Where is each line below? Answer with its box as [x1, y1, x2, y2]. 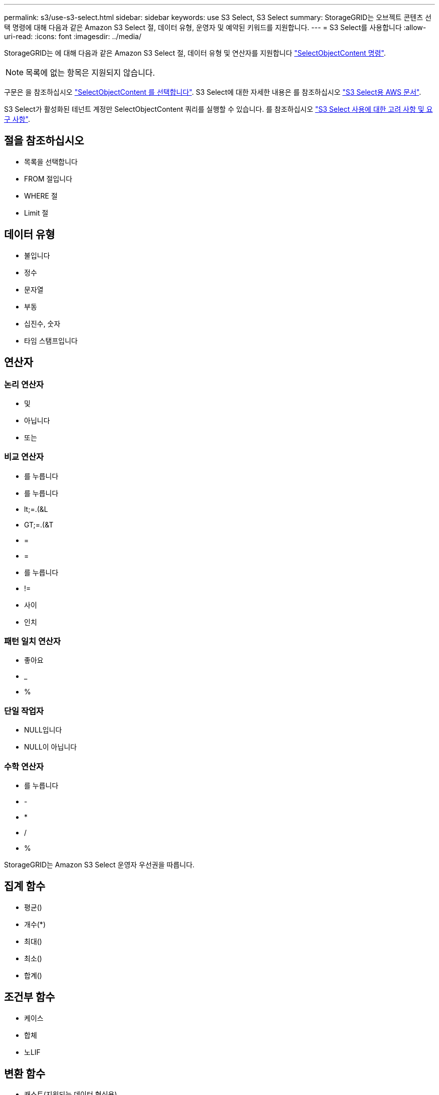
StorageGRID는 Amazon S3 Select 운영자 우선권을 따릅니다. [4, 860, 195, 869]
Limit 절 [24, 208, 49, 217]
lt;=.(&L [24, 504, 48, 513]
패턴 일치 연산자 [4, 636, 61, 647]
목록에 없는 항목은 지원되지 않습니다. [26, 68, 155, 78]
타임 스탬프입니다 [24, 336, 78, 345]
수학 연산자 [4, 761, 44, 772]
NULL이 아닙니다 [24, 743, 77, 752]
